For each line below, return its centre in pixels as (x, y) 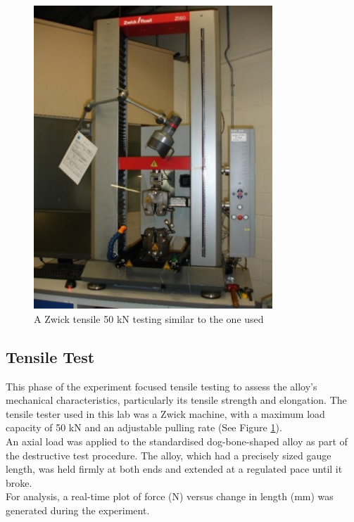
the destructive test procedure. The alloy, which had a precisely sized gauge (169, 455)
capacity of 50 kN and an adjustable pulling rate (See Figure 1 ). (144, 427)
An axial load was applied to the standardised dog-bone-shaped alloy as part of (177, 441)
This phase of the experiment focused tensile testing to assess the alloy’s (162, 386)
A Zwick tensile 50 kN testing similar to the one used (149, 318)
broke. (19, 482)
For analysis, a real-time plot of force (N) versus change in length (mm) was (170, 496)
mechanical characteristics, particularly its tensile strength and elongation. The (176, 400)
